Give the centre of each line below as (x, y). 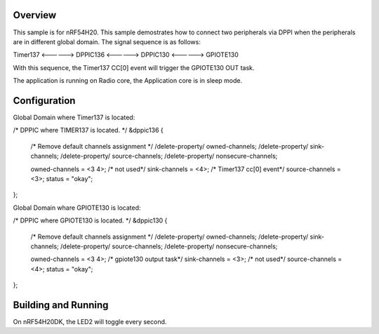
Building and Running (61, 305)
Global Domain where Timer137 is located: (74, 117)
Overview (35, 15)
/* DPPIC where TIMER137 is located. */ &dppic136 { (88, 131)
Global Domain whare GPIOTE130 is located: (77, 208)
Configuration (44, 101)
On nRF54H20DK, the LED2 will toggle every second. (90, 321)
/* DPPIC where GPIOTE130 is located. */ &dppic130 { (90, 220)
